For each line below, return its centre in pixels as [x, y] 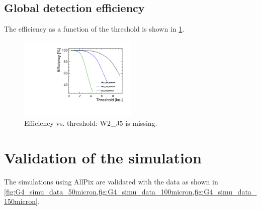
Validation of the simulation [103, 157]
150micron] [21, 201]
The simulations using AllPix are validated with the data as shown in [111, 181]
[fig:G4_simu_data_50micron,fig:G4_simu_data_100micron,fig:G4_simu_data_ [130, 191]
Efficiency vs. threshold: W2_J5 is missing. [91, 123]
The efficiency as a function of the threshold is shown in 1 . [94, 29]
